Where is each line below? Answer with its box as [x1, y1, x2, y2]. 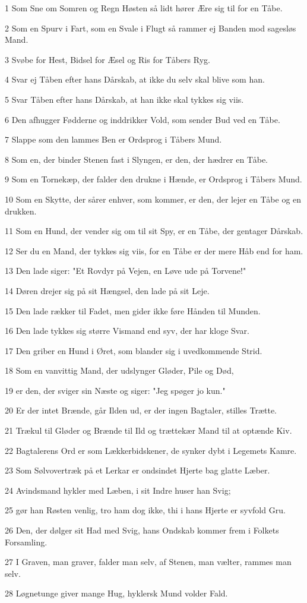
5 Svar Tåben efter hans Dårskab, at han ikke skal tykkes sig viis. [5, 93, 244, 105]
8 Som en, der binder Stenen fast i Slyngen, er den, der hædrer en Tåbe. [5, 153, 268, 165]
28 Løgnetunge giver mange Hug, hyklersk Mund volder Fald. [5, 587, 228, 599]
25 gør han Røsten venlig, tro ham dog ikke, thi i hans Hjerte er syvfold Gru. [5, 504, 286, 516]
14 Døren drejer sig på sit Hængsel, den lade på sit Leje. [5, 284, 210, 296]
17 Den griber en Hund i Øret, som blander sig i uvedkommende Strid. [5, 344, 262, 356]
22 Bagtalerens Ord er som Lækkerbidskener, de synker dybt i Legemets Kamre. [5, 444, 297, 456]
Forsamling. [5, 535, 48, 548]
